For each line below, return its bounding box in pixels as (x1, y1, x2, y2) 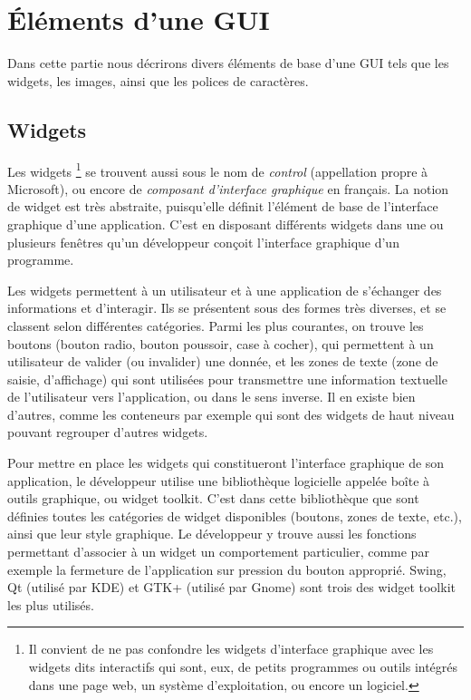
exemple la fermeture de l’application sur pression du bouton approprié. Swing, (7, 559, 447, 578)
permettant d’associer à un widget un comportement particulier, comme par (7, 542, 429, 561)
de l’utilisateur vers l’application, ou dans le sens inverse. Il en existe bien (7, 387, 416, 406)
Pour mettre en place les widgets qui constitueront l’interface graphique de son (7, 453, 445, 472)
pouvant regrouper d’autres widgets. (7, 423, 208, 442)
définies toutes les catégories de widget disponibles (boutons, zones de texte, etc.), (7, 506, 462, 525)
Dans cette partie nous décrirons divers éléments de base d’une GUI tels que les (7, 53, 449, 73)
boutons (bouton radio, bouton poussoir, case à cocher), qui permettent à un (7, 334, 434, 353)
